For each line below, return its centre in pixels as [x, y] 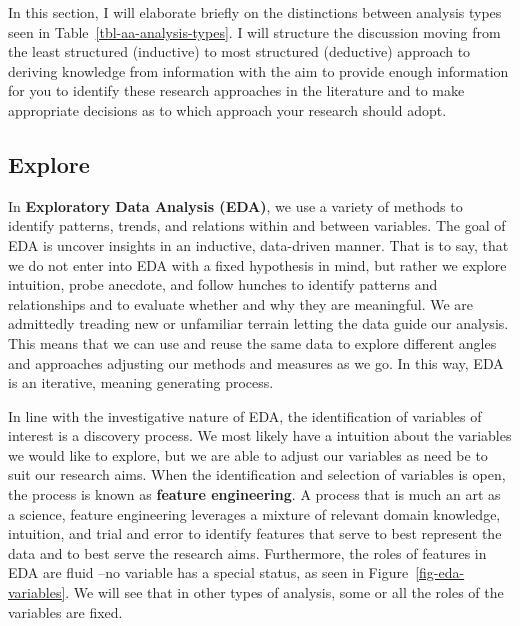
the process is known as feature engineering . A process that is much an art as [254, 494]
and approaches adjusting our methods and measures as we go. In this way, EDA [256, 362]
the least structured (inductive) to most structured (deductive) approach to [239, 51]
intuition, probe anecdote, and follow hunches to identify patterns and [223, 284]
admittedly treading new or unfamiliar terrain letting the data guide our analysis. [258, 323]
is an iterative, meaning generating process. [141, 382]
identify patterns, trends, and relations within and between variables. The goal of [257, 225]
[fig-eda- [440, 572]
